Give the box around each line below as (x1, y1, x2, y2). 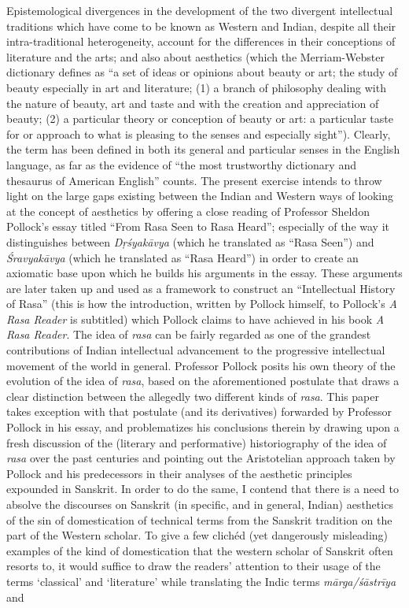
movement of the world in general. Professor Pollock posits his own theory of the (6, 357, 396, 373)
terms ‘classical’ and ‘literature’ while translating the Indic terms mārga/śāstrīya (6, 573, 396, 589)
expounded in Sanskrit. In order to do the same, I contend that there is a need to (6, 480, 399, 497)
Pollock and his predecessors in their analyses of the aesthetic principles (6, 465, 352, 481)
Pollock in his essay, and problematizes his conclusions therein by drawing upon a (6, 419, 400, 436)
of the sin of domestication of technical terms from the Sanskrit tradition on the (6, 511, 392, 528)
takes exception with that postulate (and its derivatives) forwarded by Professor (6, 403, 392, 420)
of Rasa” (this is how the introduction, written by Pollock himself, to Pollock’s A (6, 295, 397, 312)
